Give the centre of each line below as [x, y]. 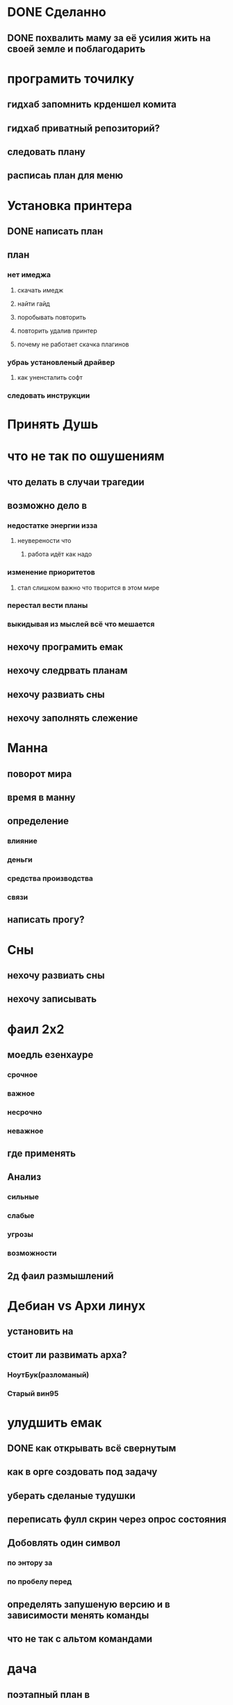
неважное [25, 1131]
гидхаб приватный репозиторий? [83, 128]
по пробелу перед [40, 1581]
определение [38, 821]
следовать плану [46, 152]
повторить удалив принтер [57, 330]
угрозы [20, 1235]
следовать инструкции [49, 395]
